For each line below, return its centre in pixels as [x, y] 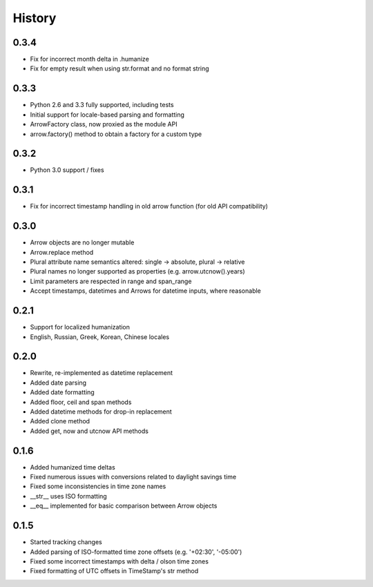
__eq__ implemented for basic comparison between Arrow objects [124, 506]
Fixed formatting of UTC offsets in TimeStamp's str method [114, 571]
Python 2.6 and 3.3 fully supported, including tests [102, 105]
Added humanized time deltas [73, 467]
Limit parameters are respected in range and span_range [111, 281]
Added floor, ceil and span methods [81, 402]
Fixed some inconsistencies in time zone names [98, 486]
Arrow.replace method [62, 252]
